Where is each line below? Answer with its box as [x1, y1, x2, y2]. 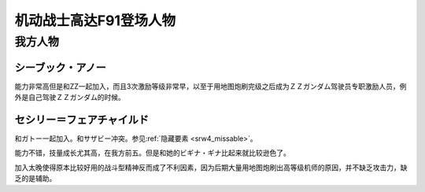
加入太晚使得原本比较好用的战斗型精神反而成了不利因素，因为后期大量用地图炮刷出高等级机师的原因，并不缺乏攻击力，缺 [14, 162, 408, 172]
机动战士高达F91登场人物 [14, 12, 176, 29]
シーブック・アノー [14, 61, 106, 74]
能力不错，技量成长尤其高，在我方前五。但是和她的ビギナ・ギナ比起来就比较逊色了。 [14, 148, 290, 157]
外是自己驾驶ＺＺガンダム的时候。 [14, 93, 125, 102]
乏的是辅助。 [14, 174, 57, 183]
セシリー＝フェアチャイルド [14, 113, 150, 126]
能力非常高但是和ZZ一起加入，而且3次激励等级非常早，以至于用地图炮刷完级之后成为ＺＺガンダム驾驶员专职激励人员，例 [14, 81, 407, 90]
